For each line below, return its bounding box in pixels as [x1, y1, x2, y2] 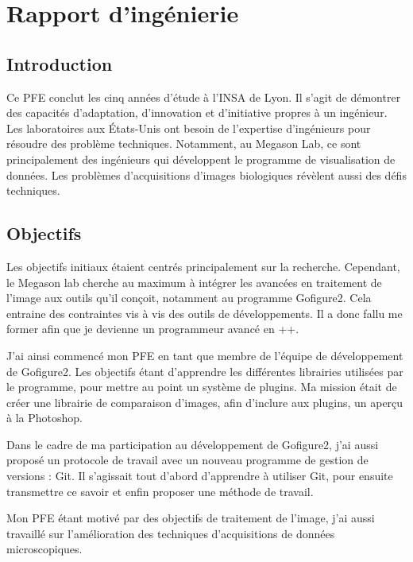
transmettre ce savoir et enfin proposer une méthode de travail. [6, 483, 314, 499]
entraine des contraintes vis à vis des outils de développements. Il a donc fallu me [6, 304, 403, 321]
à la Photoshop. [6, 409, 83, 426]
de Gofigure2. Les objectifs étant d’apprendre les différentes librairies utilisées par [6, 362, 403, 379]
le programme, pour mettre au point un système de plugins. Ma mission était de [6, 378, 397, 395]
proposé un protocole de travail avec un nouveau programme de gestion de [6, 452, 369, 468]
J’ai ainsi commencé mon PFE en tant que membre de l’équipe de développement [6, 347, 403, 363]
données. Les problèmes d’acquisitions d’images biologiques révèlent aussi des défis [6, 166, 407, 183]
